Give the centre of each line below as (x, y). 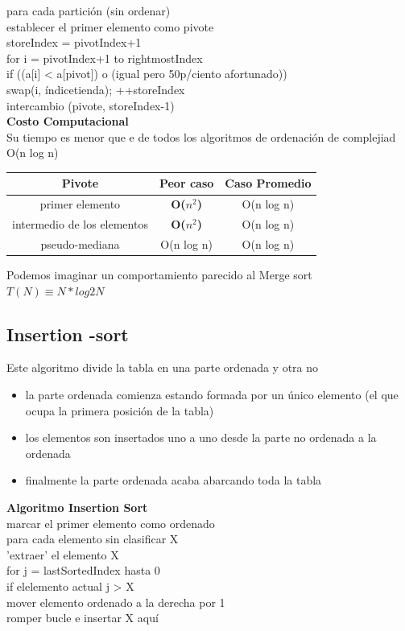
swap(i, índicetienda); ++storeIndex (96, 89)
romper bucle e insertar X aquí (83, 618)
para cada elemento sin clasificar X (93, 539)
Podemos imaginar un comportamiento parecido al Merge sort (159, 275)
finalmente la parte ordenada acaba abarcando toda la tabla (174, 480)
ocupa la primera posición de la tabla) (120, 410)
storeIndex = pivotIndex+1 (74, 42)
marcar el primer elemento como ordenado (111, 523)
